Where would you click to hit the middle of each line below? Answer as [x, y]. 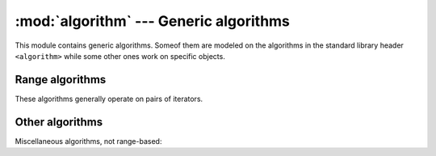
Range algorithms [61, 80]
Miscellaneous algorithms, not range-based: [88, 141]
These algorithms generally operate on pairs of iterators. [109, 99]
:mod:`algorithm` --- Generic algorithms [153, 21]
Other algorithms [59, 122]
